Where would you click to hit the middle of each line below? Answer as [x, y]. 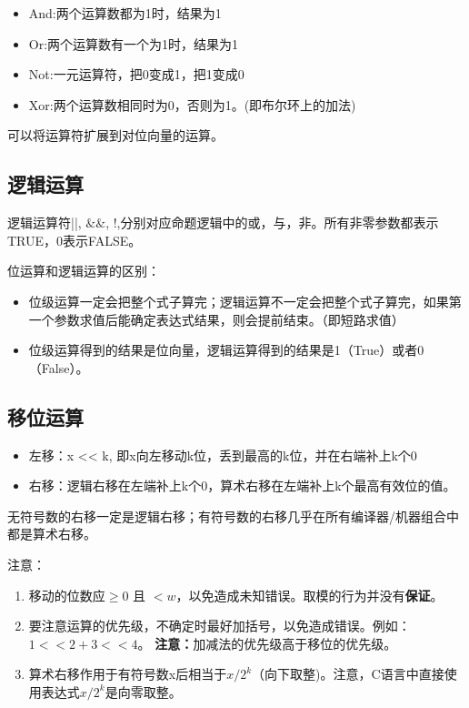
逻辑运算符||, [45, 223]
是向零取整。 [143, 691]
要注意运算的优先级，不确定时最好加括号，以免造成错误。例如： [220, 626]
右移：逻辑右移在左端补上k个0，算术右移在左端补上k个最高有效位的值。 [242, 485]
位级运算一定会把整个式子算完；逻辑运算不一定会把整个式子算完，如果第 [245, 301]
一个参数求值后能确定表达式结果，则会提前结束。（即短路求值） [216, 319]
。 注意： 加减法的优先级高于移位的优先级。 [267, 643]
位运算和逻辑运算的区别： [84, 271]
